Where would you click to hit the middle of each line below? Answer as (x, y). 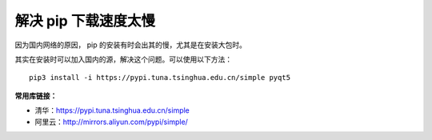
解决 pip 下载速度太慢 (85, 21)
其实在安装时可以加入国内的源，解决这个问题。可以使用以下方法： (123, 59)
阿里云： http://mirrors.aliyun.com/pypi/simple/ (111, 122)
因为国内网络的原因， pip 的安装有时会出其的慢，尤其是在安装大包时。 (131, 45)
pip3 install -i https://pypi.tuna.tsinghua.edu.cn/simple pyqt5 (160, 78)
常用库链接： (36, 95)
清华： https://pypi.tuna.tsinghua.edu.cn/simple (112, 110)
